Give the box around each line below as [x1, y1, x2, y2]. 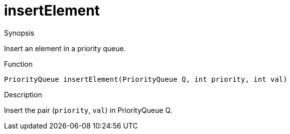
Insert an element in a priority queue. [4, 44, 126, 53]
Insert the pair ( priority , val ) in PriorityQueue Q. [4, 105, 173, 114]
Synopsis [4, 28, 35, 37]
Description [4, 90, 42, 99]
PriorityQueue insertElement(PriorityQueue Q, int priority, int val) [4, 75, 287, 83]
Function [4, 59, 33, 68]
